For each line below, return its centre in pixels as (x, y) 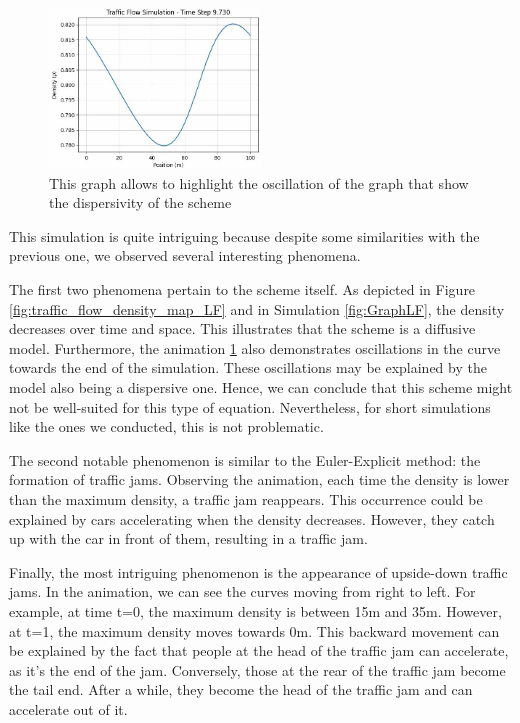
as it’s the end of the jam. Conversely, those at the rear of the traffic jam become (257, 669)
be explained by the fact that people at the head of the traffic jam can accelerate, (259, 650)
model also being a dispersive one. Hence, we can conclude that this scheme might (261, 387)
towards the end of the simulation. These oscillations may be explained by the (248, 367)
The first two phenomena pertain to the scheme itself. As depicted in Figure (242, 289)
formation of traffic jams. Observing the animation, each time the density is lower (259, 479)
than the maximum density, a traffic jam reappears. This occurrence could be (246, 498)
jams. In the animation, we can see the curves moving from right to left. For (242, 591)
